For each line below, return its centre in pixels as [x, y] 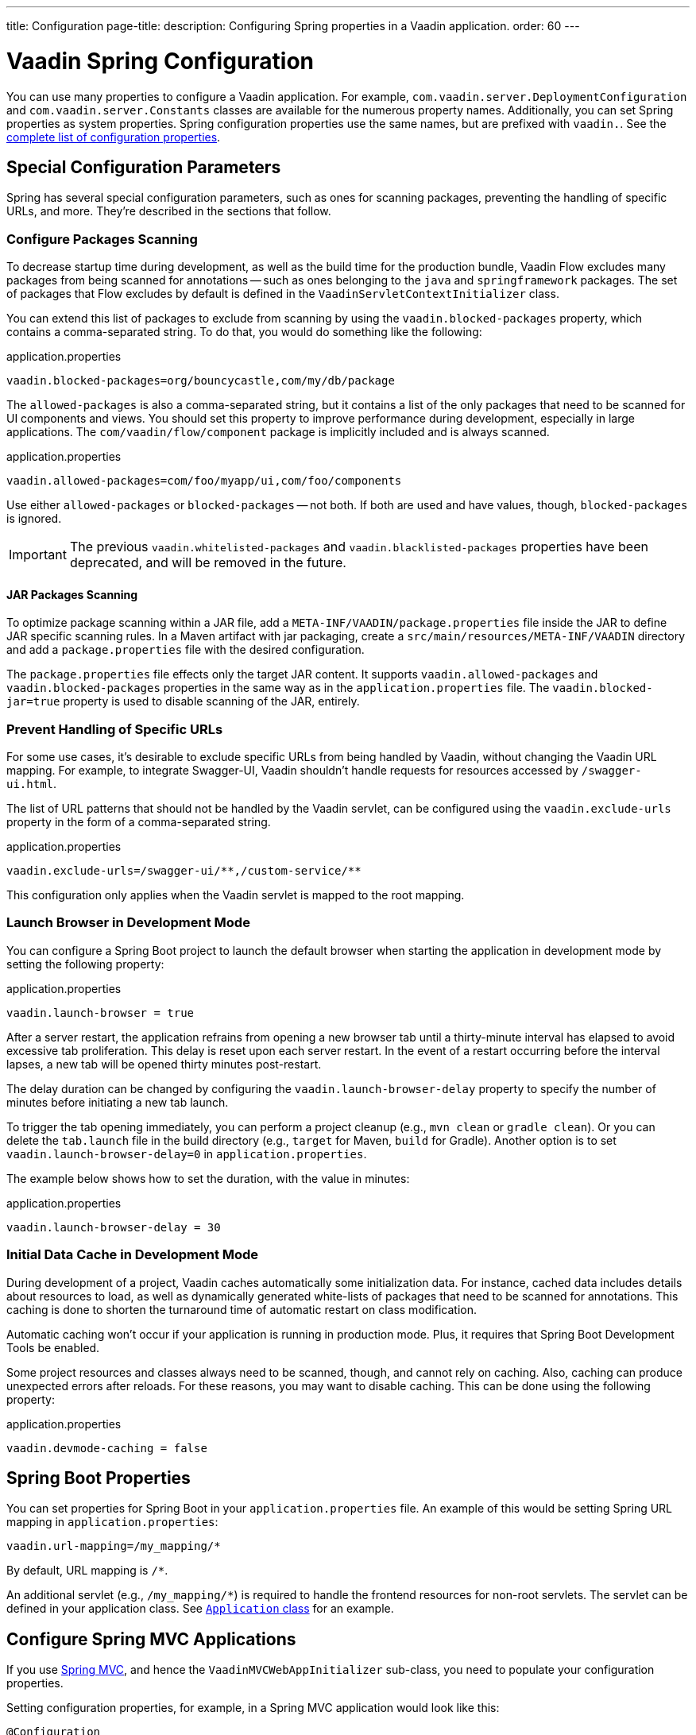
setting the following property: [85, 964]
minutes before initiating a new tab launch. [118, 1102]
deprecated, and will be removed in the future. [208, 563]
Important [38, 555]
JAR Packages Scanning [72, 594]
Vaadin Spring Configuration [160, 61]
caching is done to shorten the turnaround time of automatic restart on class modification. [242, 1309]
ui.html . [32, 784]
